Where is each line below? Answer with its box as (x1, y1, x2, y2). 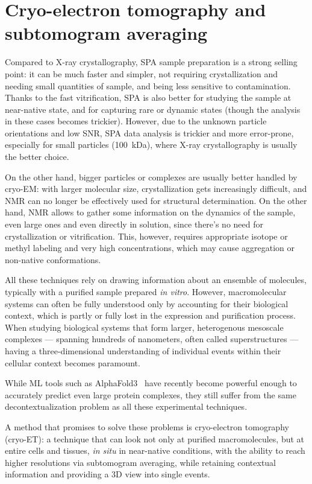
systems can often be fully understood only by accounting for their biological (5, 297, 289, 310)
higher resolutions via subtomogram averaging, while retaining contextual (5, 456, 276, 468)
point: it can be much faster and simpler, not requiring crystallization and (5, 67, 278, 80)
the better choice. (5, 150, 69, 163)
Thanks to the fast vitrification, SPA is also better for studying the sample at (5, 91, 292, 104)
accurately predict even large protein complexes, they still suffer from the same (5, 388, 296, 401)
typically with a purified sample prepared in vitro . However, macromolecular (5, 285, 287, 298)
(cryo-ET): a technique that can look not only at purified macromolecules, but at (5, 432, 305, 445)
